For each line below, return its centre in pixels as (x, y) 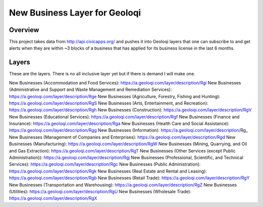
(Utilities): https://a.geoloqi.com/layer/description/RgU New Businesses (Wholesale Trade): (100, 191)
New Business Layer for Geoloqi (75, 13)
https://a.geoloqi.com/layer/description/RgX (53, 198)
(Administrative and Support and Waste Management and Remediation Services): (91, 89)
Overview (24, 30)
